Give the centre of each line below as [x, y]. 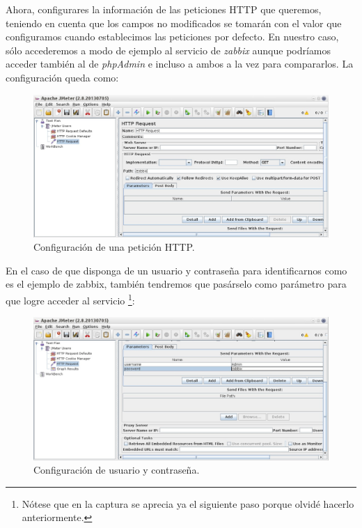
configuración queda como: [62, 77]
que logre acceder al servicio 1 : [70, 299]
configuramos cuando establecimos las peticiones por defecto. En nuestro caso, [172, 37]
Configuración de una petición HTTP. [114, 247]
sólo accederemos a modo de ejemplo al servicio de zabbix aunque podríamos [168, 50]
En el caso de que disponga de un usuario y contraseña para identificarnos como [176, 270]
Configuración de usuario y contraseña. [117, 470]
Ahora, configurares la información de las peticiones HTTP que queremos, [164, 9]
